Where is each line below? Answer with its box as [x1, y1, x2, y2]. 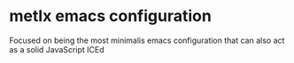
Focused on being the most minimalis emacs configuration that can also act [9, 35, 285, 45]
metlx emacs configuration [9, 6, 213, 26]
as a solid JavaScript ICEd [9, 44, 104, 54]
